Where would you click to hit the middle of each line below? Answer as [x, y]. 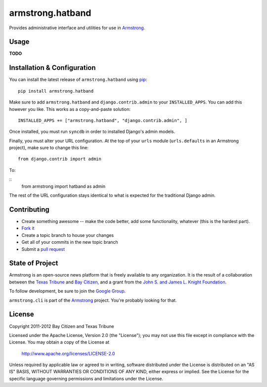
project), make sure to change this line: [49, 148]
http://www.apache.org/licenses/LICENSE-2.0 [68, 353]
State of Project [34, 263]
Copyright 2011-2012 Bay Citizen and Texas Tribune [62, 326]
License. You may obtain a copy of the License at [59, 342]
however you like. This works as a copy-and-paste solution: [70, 109]
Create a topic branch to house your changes [67, 235]
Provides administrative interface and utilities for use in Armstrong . [77, 28]
